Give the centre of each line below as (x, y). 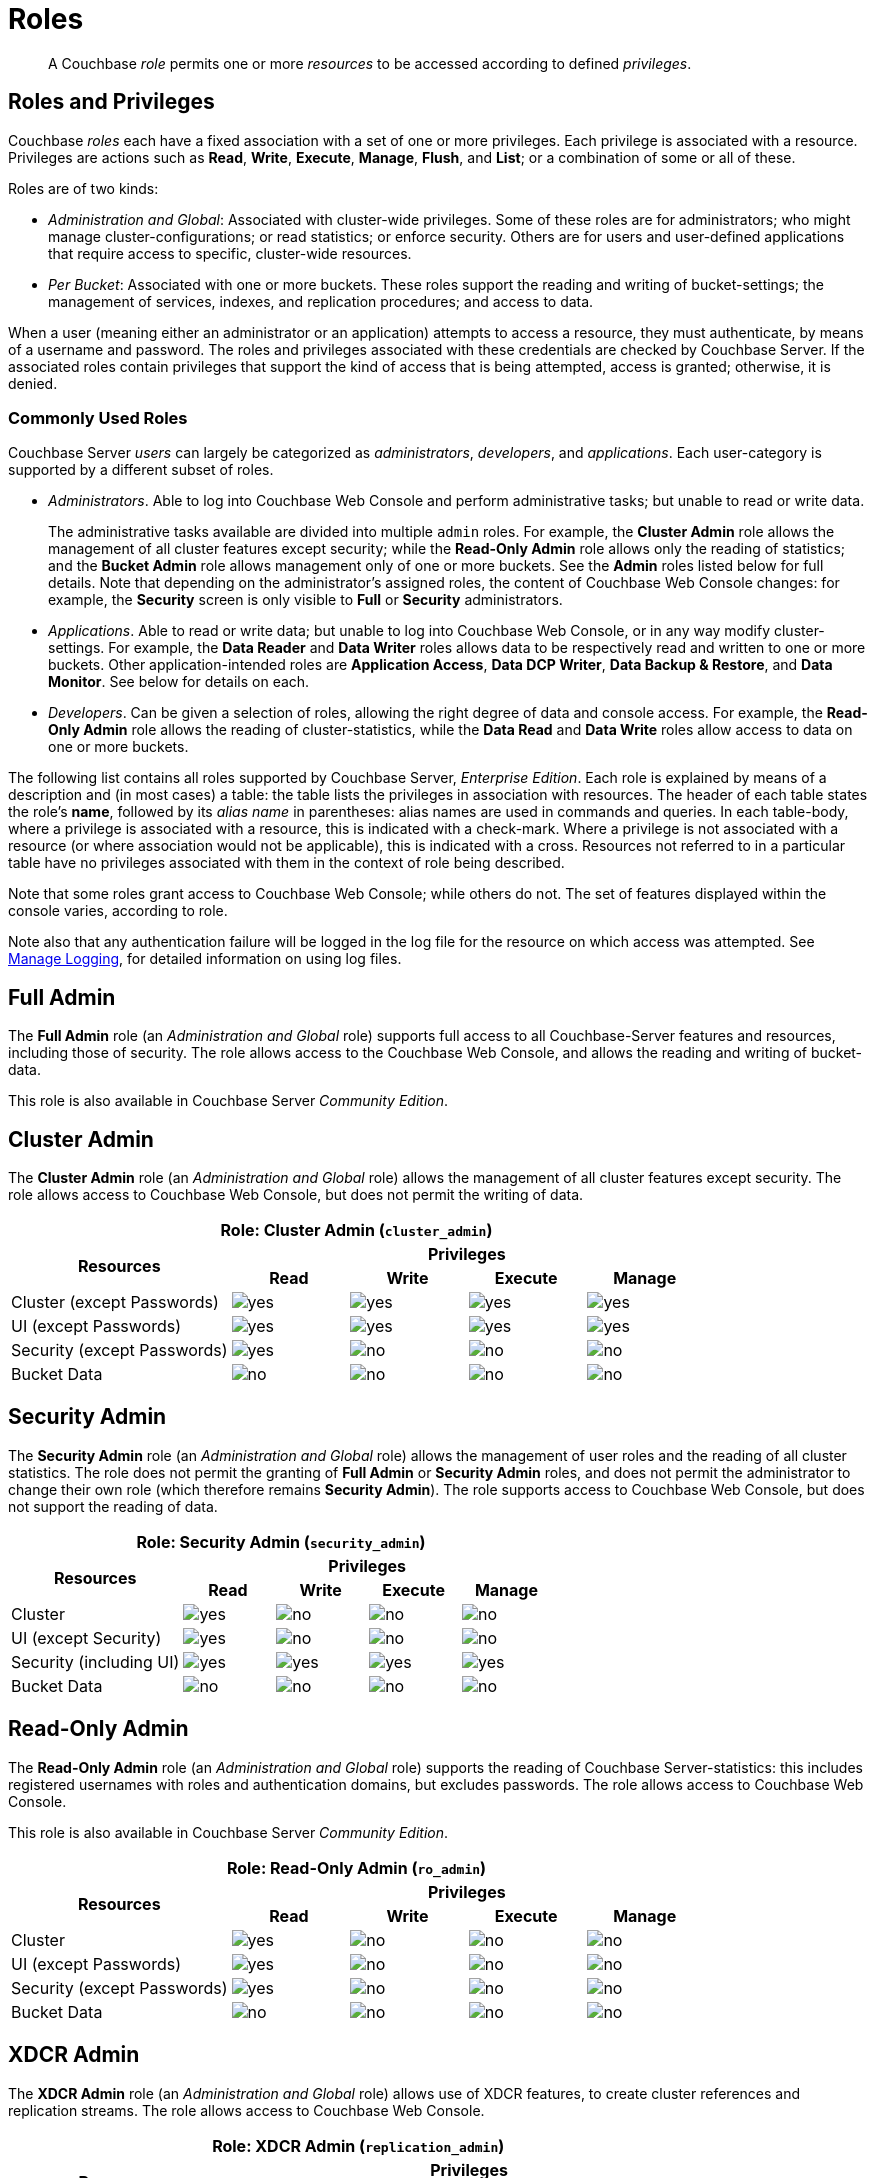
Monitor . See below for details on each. (179, 682)
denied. (33, 383)
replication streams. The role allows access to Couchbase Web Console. (246, 2110)
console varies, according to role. (118, 911)
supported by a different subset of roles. (141, 470)
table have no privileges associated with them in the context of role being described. (286, 863)
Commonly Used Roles (98, 417)
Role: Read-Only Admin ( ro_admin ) (356, 1867)
